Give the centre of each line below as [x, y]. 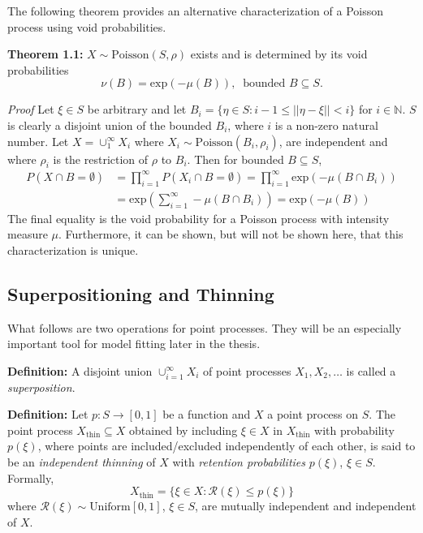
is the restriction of [101, 159]
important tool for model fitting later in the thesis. [134, 344]
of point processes [247, 370]
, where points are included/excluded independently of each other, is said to [227, 446]
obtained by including [183, 430]
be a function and [207, 414]
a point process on [313, 414]
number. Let [38, 141]
